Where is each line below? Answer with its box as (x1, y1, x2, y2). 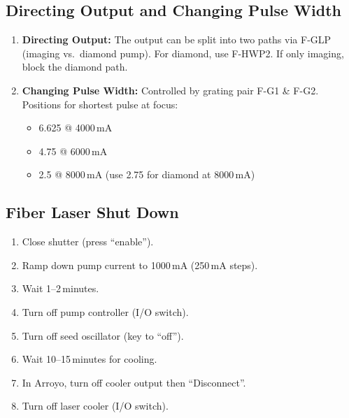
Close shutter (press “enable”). (22, 234, 154, 249)
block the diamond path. (22, 59, 128, 74)
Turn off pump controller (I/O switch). (22, 304, 189, 319)
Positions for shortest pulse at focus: (22, 96, 178, 111)
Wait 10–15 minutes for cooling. (22, 352, 157, 366)
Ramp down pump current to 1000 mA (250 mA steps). (22, 257, 258, 272)
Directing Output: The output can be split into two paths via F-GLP (22, 32, 332, 47)
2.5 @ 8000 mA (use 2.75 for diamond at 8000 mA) (38, 167, 255, 182)
